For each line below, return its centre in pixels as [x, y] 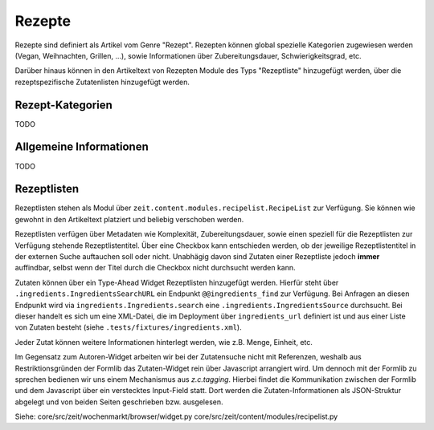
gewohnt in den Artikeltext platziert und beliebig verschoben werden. [129, 219]
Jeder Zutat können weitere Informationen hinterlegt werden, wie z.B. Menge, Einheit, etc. [164, 342]
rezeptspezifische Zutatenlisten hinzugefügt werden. [102, 82]
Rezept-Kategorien [63, 105]
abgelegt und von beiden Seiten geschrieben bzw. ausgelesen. [119, 402]
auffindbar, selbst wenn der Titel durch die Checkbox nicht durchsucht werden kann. [155, 268]
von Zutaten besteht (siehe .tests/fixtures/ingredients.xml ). [128, 327]
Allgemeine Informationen [82, 147]
